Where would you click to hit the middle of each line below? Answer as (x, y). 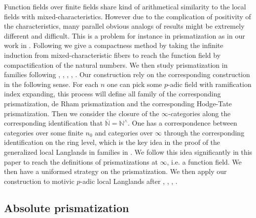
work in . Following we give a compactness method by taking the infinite (114, 45)
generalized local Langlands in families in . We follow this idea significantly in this (128, 152)
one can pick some (135, 84)
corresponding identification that (54, 123)
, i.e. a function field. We (204, 161)
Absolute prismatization (67, 207)
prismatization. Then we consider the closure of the (82, 113)
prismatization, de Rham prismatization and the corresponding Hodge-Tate (118, 103)
